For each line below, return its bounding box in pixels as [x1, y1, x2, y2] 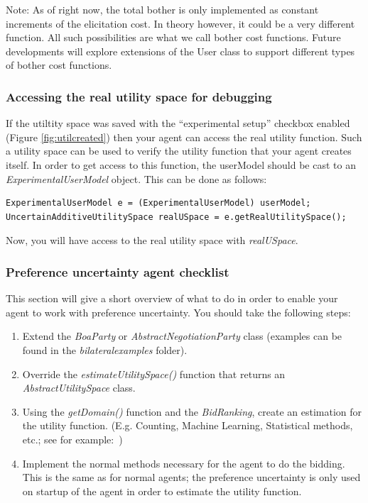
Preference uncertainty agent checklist [6, 262, 229, 280]
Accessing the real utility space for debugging [6, 87, 272, 105]
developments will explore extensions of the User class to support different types [6, 43, 355, 58]
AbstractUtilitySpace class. [22, 380, 136, 395]
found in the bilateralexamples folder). [22, 342, 188, 357]
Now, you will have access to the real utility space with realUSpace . [6, 233, 298, 248]
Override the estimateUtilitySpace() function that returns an [22, 366, 286, 381]
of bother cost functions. [6, 57, 112, 72]
